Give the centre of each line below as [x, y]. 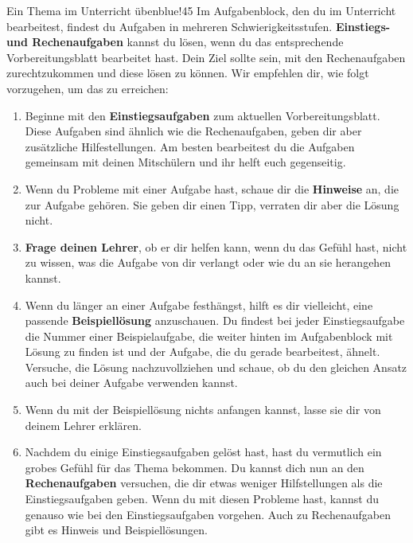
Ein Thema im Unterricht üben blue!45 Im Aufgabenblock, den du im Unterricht [201, 10]
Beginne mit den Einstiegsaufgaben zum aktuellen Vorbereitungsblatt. [203, 115]
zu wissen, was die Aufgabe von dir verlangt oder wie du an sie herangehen [208, 262]
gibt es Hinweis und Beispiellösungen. [116, 530]
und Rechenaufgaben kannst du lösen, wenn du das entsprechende [175, 42]
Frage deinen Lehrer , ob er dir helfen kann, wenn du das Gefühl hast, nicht [216, 246]
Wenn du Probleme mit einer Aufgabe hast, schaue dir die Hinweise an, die [212, 188]
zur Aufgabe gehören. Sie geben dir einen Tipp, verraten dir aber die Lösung [212, 204]
